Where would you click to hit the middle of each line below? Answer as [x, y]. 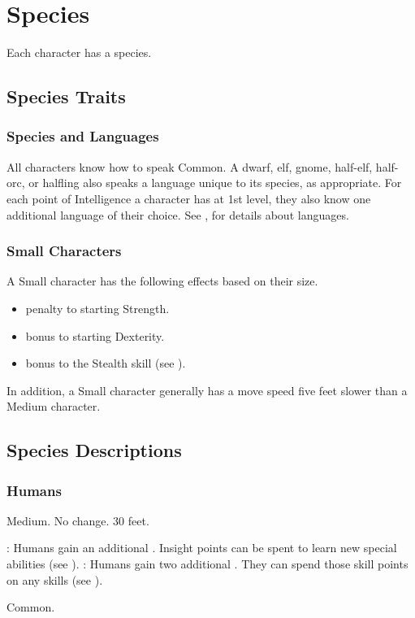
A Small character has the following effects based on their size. [162, 281]
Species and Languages [83, 136]
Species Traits [66, 96]
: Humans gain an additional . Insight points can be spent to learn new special [202, 548]
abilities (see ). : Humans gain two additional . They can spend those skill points [207, 564]
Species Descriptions [94, 450]
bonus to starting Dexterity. [95, 335]
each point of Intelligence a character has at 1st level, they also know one [189, 198]
